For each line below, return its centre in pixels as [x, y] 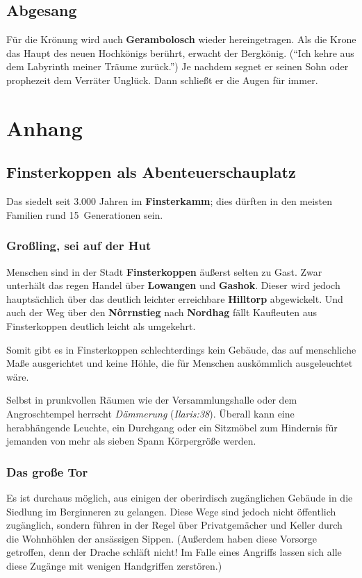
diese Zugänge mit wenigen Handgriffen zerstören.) [114, 565]
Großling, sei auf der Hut [79, 246]
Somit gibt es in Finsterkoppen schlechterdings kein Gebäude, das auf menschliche [181, 349]
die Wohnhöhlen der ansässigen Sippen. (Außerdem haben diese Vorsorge [162, 538]
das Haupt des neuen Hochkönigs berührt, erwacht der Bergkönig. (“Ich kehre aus [180, 52]
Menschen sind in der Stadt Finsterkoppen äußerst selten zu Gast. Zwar [164, 271]
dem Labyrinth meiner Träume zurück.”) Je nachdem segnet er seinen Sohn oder [178, 66]
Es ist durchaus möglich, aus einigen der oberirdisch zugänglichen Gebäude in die [180, 497]
